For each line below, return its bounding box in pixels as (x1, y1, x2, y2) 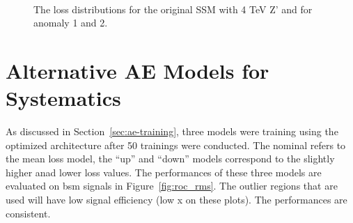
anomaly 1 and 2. (33, 15, 108, 30)
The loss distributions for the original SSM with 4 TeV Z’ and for (33, 1, 313, 16)
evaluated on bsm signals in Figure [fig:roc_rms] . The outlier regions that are (6, 178, 338, 193)
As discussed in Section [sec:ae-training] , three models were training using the (6, 124, 338, 139)
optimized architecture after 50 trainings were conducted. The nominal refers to (6, 137, 346, 152)
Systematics (6, 84, 121, 112)
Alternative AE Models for (6, 56, 269, 84)
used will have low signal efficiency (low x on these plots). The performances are (6, 192, 347, 207)
